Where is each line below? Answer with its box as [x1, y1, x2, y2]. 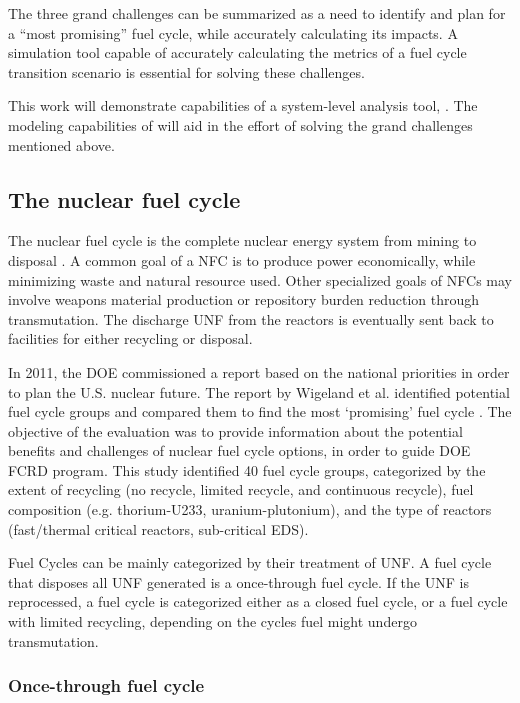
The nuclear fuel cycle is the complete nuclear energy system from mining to [8, 230, 477, 251]
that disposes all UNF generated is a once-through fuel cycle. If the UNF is [8, 571, 469, 592]
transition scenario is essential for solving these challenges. [8, 61, 365, 82]
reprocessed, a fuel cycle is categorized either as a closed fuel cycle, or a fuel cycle [8, 591, 508, 612]
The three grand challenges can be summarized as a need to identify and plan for [8, 3, 506, 23]
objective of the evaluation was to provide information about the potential [8, 420, 463, 441]
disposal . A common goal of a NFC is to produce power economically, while [8, 249, 476, 270]
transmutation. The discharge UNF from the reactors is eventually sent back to [8, 308, 494, 329]
